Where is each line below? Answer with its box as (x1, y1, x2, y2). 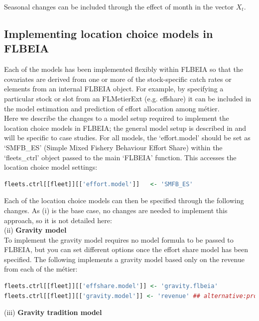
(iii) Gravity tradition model (4, 307, 102, 318)
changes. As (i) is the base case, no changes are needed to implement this (4, 205, 228, 215)
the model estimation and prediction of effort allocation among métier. (4, 103, 220, 113)
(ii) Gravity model (4, 225, 67, 235)
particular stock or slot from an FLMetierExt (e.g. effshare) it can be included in (4, 93, 252, 103)
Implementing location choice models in (4, 25, 213, 41)
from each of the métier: (4, 264, 78, 274)
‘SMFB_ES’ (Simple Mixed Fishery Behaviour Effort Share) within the (4, 142, 223, 152)
